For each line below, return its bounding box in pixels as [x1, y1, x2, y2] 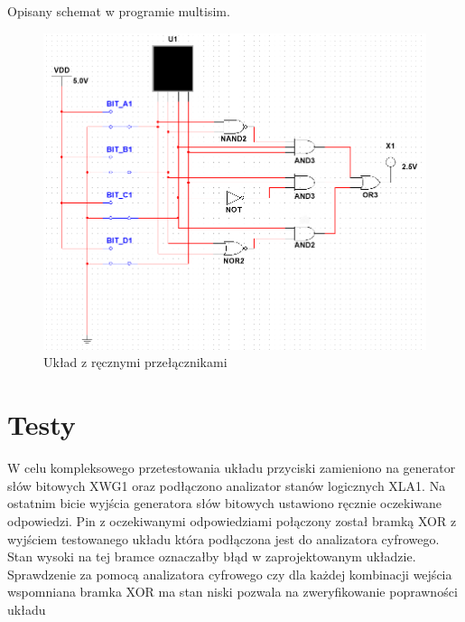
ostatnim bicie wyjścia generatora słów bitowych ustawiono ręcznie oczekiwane [7, 494, 442, 513]
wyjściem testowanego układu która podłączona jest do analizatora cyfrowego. [7, 529, 440, 548]
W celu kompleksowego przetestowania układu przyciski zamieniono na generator [7, 458, 456, 477]
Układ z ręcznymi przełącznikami [43, 353, 228, 372]
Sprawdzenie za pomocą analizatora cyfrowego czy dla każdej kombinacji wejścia [7, 564, 452, 583]
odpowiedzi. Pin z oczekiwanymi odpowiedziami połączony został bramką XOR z [7, 511, 457, 530]
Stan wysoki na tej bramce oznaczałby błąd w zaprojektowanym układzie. [7, 547, 416, 566]
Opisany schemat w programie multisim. [7, 2, 230, 20]
